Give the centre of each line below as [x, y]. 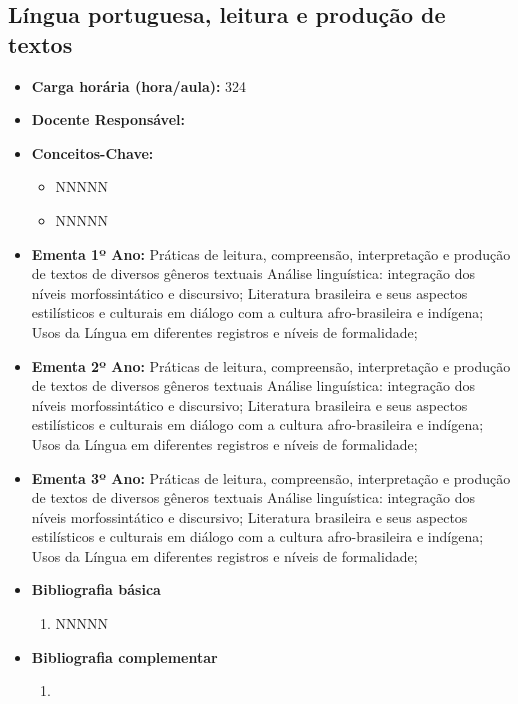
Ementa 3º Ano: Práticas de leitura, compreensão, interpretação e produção [271, 477]
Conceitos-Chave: [92, 152]
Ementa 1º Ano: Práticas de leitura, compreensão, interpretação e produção [271, 253]
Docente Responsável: [108, 119]
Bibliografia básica [96, 589]
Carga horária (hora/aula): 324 [139, 85]
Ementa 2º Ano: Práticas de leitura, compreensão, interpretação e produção [271, 365]
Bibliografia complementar [124, 656]
